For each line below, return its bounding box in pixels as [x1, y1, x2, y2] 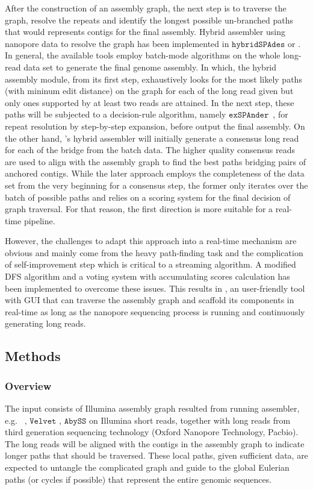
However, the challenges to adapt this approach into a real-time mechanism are [5, 234, 297, 247]
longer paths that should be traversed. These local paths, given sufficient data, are [5, 449, 308, 462]
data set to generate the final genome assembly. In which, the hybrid [23, 60, 277, 73]
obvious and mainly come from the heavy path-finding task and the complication [5, 246, 303, 259]
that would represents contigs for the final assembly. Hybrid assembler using [5, 25, 285, 38]
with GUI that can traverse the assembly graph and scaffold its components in [5, 294, 294, 306]
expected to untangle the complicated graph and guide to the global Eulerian [5, 461, 290, 473]
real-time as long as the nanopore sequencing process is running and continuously [5, 305, 305, 318]
